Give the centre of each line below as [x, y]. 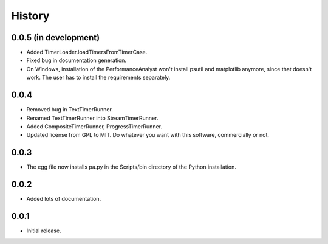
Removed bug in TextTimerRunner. [70, 110]
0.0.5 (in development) [56, 37]
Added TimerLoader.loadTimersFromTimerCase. [87, 52]
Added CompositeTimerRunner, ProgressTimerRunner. [94, 126]
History [30, 16]
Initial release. [44, 231]
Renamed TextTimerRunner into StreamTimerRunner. [92, 118]
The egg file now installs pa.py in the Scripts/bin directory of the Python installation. [132, 167]
